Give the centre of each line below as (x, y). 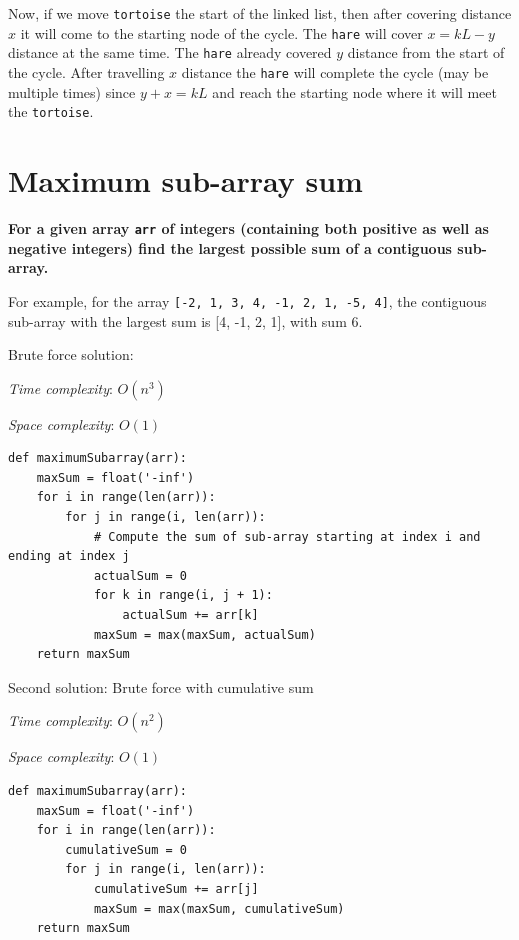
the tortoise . (51, 111)
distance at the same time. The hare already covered (170, 52)
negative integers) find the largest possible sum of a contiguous (230, 247)
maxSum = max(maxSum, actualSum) (204, 634)
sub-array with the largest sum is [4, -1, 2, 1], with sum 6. (185, 320)
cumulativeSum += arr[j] (176, 888)
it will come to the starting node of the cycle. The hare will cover (221, 32)
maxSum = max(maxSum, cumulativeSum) (219, 908)
